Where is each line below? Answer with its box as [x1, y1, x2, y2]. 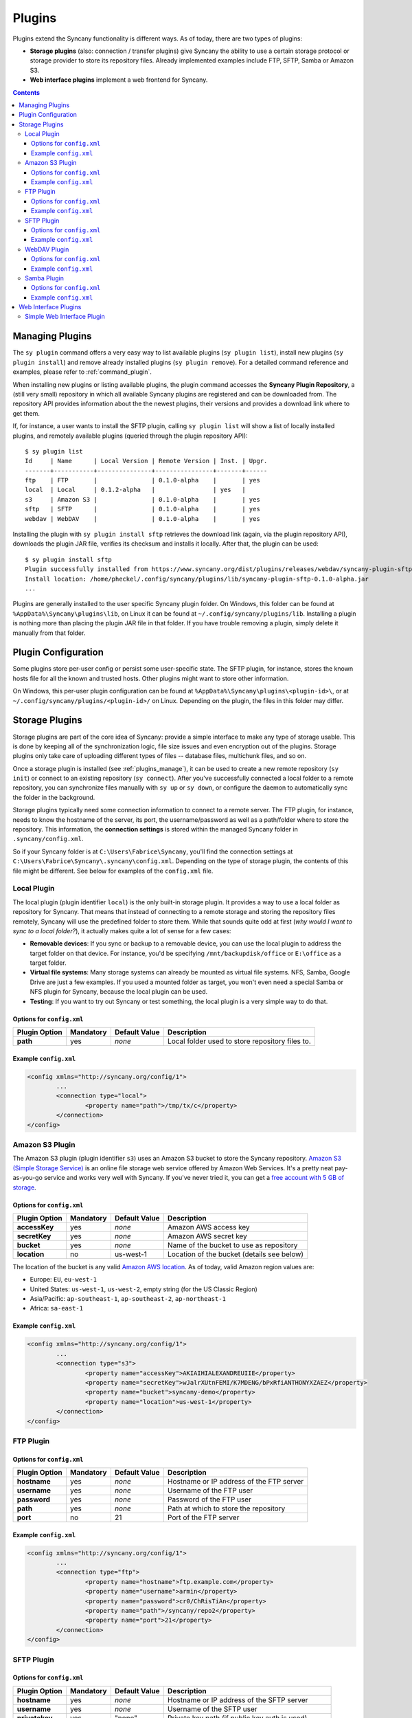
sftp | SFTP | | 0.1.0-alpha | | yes [25, 505, 260, 513]
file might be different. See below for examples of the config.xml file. [12, 867, 214, 875]
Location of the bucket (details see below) [167, 1249, 304, 1259]
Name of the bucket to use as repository [167, 1240, 298, 1250]
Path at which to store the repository [167, 1504, 286, 1513]
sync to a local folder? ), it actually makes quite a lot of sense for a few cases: [12, 926, 231, 935]
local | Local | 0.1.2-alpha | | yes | [25, 486, 247, 494]
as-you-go [12, 1174, 43, 1182]
